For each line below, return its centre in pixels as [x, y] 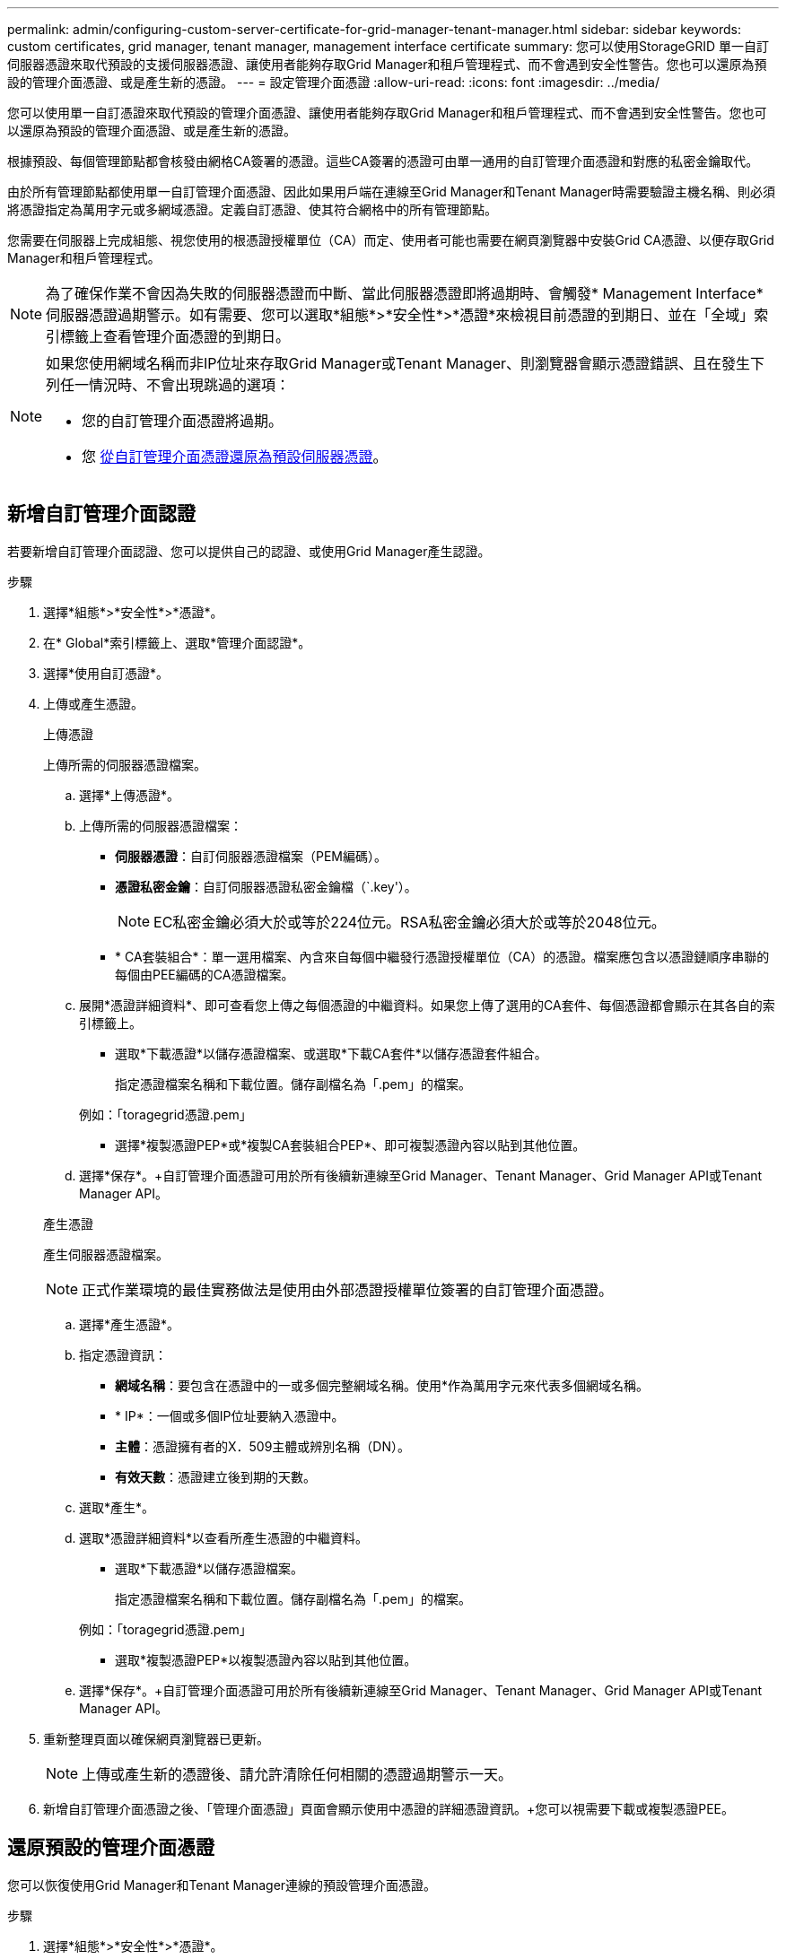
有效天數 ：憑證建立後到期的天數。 [215, 1476]
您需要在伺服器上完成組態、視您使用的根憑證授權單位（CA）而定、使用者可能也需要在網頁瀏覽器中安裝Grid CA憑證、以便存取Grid [391, 240]
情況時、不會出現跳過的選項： [190, 385]
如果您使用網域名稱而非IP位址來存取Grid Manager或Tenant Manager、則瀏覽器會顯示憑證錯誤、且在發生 [398, 363]
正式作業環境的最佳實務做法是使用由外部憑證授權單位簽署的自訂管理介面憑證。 [348, 1289]
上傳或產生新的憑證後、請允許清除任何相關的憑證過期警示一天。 [297, 1774]
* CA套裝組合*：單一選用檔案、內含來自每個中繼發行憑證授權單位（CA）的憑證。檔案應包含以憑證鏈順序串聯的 [442, 956]
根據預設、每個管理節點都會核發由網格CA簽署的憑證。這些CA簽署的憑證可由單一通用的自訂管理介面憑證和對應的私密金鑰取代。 [383, 161]
